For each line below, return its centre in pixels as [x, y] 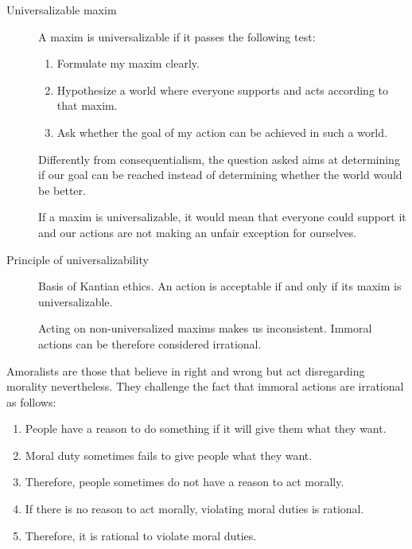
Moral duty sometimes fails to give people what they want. [169, 455]
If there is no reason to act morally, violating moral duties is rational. [194, 509]
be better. [62, 190]
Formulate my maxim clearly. [128, 63]
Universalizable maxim [62, 10]
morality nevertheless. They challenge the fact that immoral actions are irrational [205, 386]
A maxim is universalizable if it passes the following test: [177, 36]
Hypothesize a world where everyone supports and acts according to [223, 90]
